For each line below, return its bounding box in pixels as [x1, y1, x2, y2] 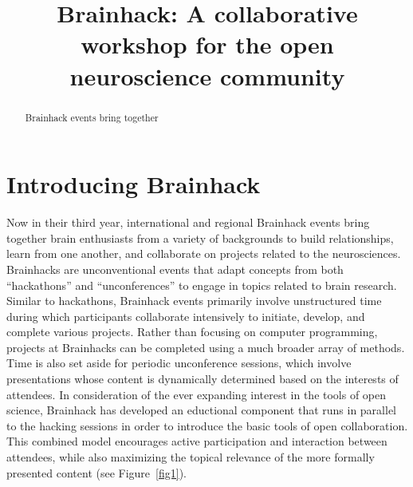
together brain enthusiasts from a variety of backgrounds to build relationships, [6, 229, 394, 246]
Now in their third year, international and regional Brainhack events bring [6, 214, 370, 231]
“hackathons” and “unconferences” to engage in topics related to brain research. [6, 276, 397, 293]
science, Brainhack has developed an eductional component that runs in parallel [6, 402, 397, 418]
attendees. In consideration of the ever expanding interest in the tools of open [6, 386, 387, 402]
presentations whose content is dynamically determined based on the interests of [6, 370, 399, 387]
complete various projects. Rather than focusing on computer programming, [6, 323, 378, 340]
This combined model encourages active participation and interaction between [6, 433, 387, 449]
